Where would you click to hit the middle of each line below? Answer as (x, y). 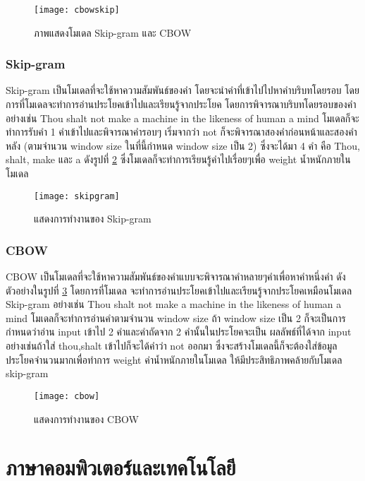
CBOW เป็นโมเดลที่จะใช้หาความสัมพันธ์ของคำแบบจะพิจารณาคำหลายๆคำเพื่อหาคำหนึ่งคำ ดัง (176, 277)
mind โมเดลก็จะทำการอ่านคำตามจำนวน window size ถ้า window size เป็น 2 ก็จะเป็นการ (176, 317)
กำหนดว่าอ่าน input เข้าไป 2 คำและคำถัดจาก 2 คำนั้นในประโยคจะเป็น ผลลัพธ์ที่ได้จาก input (179, 332)
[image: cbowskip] (77, 10)
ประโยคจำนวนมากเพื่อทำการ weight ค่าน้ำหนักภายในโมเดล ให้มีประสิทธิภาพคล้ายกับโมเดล (174, 359)
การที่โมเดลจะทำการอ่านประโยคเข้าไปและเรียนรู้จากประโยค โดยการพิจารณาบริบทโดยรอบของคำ (181, 104)
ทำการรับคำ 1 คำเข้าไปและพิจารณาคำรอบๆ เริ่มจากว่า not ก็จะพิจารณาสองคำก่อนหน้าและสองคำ (181, 132)
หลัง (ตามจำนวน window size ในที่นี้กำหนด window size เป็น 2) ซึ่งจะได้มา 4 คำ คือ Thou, (183, 145)
